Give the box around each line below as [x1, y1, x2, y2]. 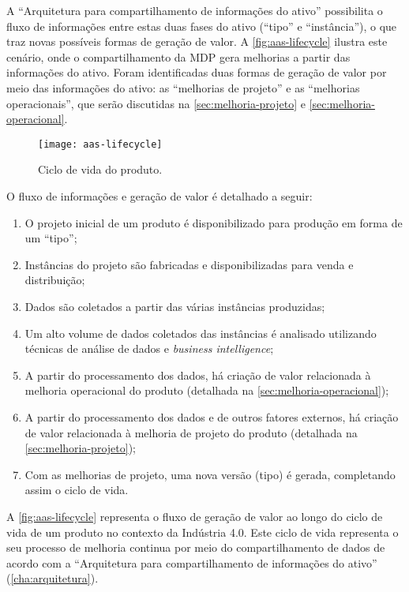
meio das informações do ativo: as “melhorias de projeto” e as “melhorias [6, 79, 360, 96]
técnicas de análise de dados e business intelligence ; [24, 340, 274, 357]
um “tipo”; [24, 230, 77, 246]
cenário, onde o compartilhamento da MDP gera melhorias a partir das [6, 48, 351, 65]
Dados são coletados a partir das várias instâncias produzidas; [24, 298, 325, 314]
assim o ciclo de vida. [24, 481, 129, 498]
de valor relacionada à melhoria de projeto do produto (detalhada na [24, 424, 358, 440]
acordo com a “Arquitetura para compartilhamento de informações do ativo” [6, 554, 377, 571]
